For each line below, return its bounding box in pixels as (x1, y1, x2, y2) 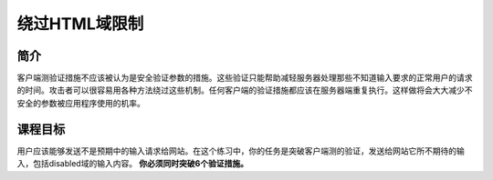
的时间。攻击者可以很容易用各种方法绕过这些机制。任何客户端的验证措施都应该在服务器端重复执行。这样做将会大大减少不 (16, 85, 473, 95)
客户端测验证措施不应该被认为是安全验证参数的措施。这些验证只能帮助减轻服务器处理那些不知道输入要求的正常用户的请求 (16, 73, 473, 84)
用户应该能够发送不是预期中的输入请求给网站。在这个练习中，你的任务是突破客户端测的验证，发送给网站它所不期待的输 (16, 145, 465, 156)
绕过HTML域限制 (16, 14, 144, 34)
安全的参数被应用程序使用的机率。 (16, 97, 145, 108)
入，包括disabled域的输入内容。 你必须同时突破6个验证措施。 (16, 158, 248, 169)
